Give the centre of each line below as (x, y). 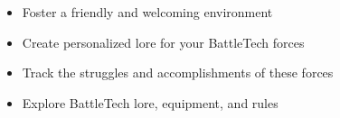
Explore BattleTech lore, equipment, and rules (150, 102)
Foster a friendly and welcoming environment (147, 12)
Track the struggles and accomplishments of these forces (178, 73)
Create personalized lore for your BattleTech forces (163, 42)
